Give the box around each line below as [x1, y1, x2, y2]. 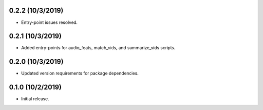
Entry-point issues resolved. [21, 19, 78, 25]
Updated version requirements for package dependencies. [21, 71, 139, 76]
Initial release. [21, 96, 49, 102]
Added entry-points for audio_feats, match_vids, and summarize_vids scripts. [21, 45, 175, 51]
